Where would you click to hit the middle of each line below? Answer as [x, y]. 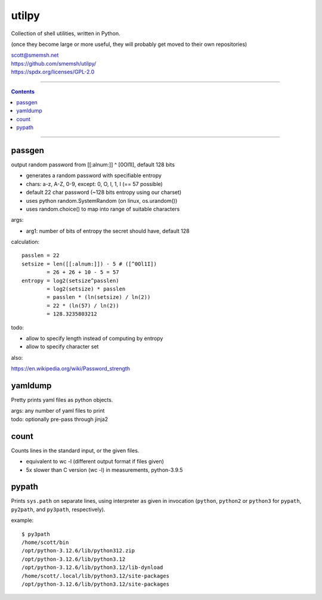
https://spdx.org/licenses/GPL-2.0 [53, 72]
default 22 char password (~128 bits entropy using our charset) [104, 192]
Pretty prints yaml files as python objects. [62, 400]
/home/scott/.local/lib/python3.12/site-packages [96, 576]
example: [22, 520]
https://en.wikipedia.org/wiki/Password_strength [71, 369]
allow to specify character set [62, 347]
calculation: [25, 242]
